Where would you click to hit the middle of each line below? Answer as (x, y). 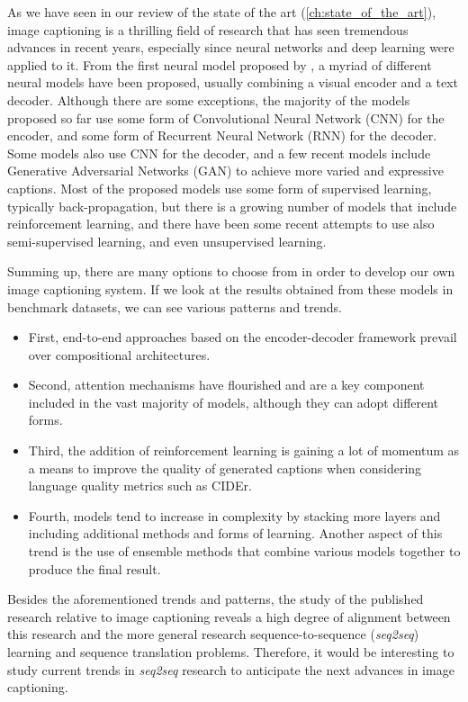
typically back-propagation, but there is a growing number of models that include (232, 206)
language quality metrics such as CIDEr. (140, 486)
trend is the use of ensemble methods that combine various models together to (244, 551)
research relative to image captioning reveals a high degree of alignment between (229, 616)
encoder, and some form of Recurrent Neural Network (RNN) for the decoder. (222, 135)
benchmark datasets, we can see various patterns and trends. (175, 306)
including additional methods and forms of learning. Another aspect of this (235, 533)
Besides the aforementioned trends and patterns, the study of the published (216, 599)
